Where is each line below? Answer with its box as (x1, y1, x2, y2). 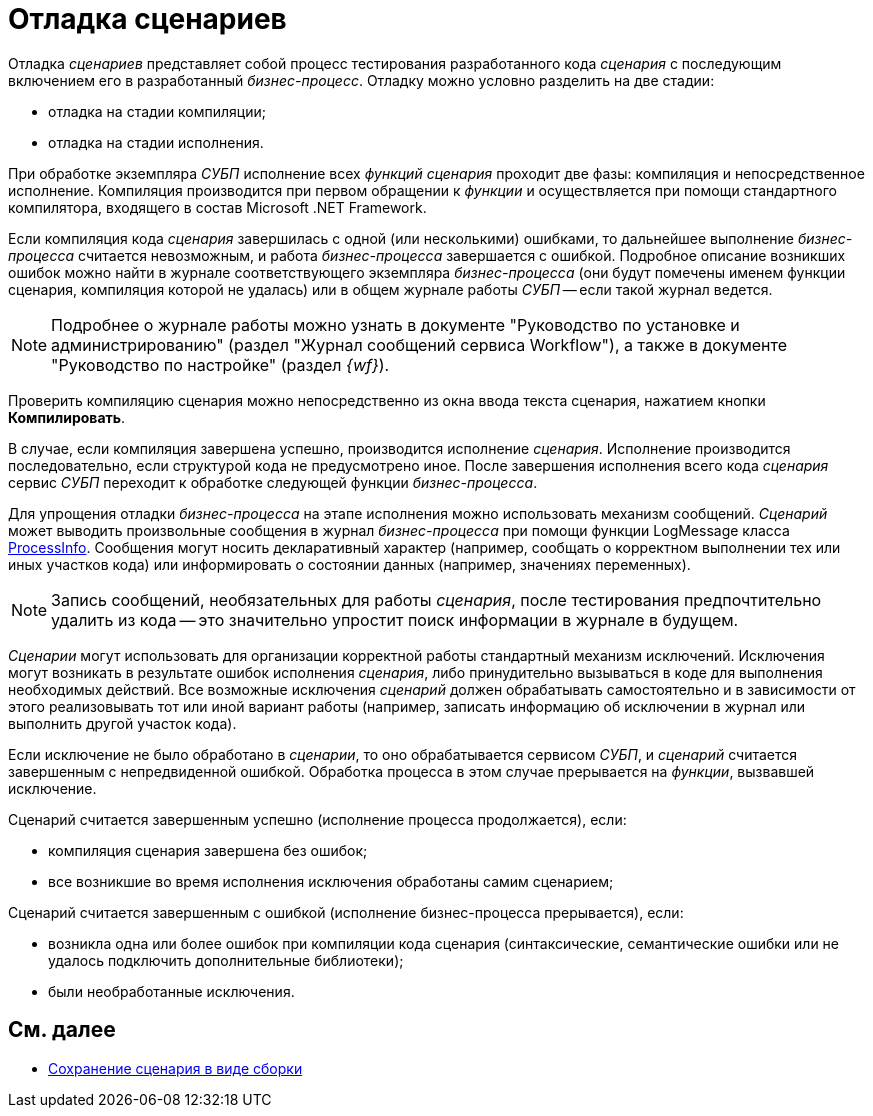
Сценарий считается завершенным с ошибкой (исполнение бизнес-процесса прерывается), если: (8, 903, 684, 921)
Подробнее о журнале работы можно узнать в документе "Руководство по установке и (51, 314, 740, 335)
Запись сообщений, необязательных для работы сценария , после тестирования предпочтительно (51, 589, 822, 610)
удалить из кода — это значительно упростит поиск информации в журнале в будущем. (51, 609, 739, 630)
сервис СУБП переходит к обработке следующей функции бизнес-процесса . (8, 473, 538, 491)
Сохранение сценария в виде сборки (48, 1059, 303, 1077)
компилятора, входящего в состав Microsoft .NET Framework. (8, 198, 427, 216)
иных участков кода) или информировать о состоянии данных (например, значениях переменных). (8, 555, 691, 573)
